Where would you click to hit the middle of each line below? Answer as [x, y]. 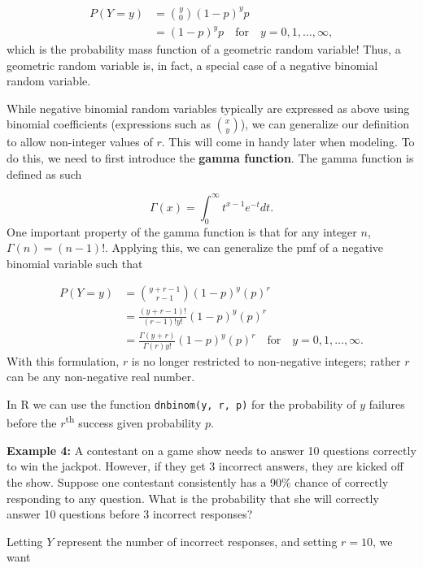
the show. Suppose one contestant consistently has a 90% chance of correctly [198, 481]
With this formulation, [63, 360]
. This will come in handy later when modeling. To [288, 142]
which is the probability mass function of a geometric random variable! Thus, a [204, 49]
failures [387, 403]
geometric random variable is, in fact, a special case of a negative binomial [192, 65]
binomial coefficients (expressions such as [109, 124]
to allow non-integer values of [80, 142]
